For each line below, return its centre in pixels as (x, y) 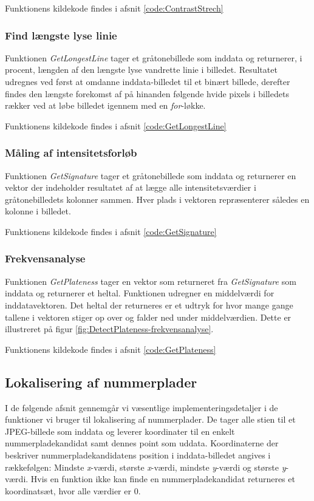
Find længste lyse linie (61, 35)
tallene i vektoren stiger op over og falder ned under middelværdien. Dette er (148, 317)
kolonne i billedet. (38, 211)
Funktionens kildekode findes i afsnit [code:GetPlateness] (111, 349)
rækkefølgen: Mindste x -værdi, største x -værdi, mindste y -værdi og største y (145, 467)
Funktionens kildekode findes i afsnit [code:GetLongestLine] (116, 125)
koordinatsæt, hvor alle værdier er (68, 490)
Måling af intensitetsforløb (71, 153)
